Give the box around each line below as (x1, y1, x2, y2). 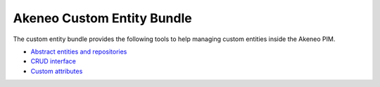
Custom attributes (30, 67, 83, 75)
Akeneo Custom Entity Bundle (13, 10, 193, 26)
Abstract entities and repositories (30, 47, 127, 56)
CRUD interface (30, 57, 77, 65)
